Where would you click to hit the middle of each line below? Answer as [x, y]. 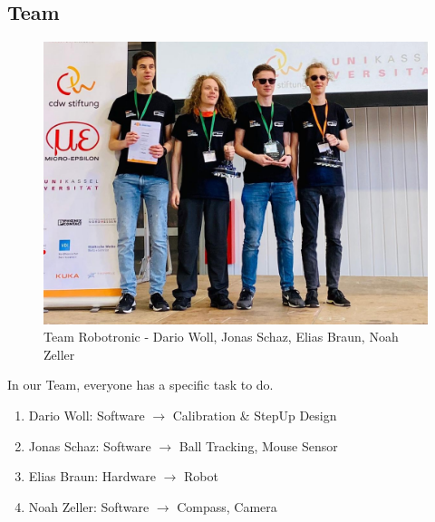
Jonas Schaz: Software [90, 445]
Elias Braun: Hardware [92, 476]
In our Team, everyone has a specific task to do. [140, 385]
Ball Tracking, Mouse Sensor [258, 445]
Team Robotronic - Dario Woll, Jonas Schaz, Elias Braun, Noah [221, 337]
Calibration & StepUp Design [255, 415]
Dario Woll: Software [87, 415]
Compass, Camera [227, 506]
